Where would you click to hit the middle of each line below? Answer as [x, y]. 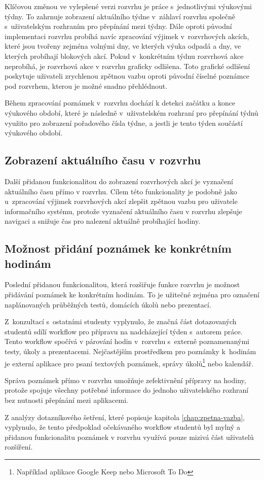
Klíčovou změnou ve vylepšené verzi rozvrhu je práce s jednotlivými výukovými [128, 6]
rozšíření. [19, 447]
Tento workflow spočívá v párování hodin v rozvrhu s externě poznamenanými [127, 341]
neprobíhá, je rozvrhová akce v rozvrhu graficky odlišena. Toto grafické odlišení [127, 66]
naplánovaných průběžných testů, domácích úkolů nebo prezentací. [108, 304]
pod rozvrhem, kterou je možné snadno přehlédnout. [86, 85]
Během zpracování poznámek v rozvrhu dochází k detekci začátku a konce [120, 103]
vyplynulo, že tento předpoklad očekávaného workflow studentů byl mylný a [122, 427]
